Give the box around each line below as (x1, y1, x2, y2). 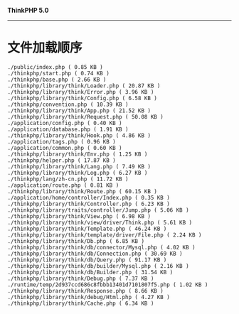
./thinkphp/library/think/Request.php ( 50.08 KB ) (7, 113, 164, 120)
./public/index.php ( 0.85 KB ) (7, 63, 103, 70)
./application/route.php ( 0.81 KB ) (7, 181, 119, 189)
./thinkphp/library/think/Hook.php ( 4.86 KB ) (7, 131, 152, 139)
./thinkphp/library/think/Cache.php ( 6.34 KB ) (7, 300, 154, 307)
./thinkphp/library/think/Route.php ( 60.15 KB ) (7, 188, 158, 195)
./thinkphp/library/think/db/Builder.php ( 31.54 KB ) (7, 269, 174, 276)
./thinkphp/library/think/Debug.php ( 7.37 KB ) (7, 275, 154, 282)
